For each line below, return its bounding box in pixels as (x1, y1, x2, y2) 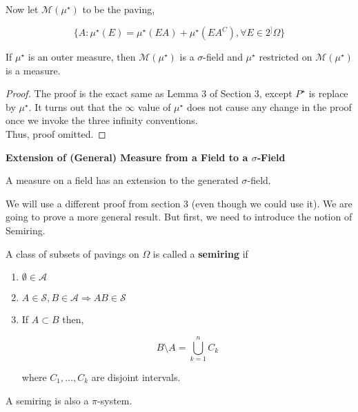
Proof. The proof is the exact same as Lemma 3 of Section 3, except (6, 86, 292, 101)
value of (137, 99, 171, 114)
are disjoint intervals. (91, 369, 181, 384)
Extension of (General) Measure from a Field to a (6, 150, 248, 164)
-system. (97, 393, 132, 407)
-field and (203, 50, 243, 64)
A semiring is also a (6, 393, 89, 407)
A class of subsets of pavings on (6, 246, 139, 260)
